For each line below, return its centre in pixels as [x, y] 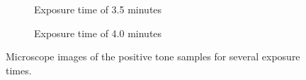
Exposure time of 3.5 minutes [98, 9]
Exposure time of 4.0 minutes [98, 33]
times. [19, 70]
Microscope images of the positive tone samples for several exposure [153, 56]
